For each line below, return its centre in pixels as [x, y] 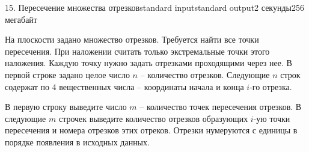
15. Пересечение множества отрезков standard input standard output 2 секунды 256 [154, 7]
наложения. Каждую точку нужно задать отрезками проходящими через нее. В [148, 63]
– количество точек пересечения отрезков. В [221, 107]
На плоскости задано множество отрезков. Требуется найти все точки [132, 39]
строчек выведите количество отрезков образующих [153, 118]
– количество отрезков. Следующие [205, 74]
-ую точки [272, 118]
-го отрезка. [271, 86]
